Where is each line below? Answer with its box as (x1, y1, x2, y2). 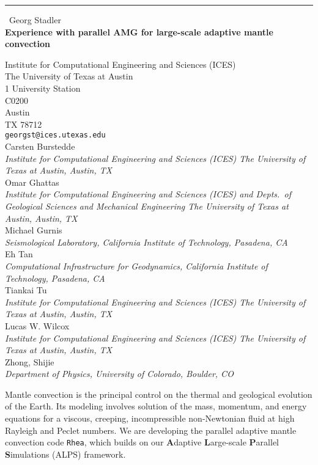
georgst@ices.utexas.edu (5, 131, 106, 140)
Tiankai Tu (5, 284, 47, 296)
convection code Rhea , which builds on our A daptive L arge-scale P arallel (5, 436, 279, 449)
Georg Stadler (9, 13, 61, 26)
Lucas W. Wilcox (5, 319, 70, 332)
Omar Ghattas (5, 175, 59, 188)
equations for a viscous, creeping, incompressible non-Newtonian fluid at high (5, 412, 295, 425)
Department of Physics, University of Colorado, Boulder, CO (5, 367, 234, 380)
